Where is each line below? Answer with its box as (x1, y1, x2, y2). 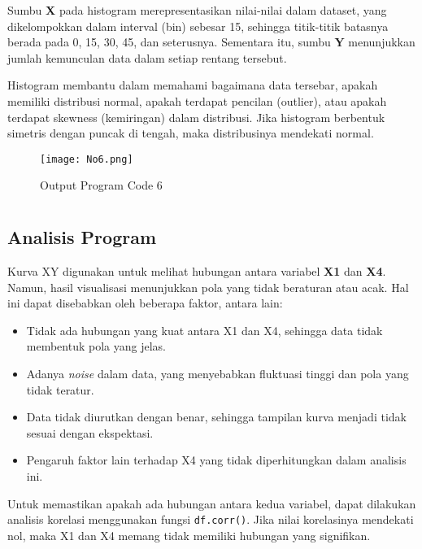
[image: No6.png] (40, 153, 133, 165)
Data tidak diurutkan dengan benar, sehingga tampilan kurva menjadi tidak (26, 408, 407, 425)
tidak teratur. (26, 381, 94, 398)
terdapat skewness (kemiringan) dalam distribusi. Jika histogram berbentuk (7, 108, 385, 125)
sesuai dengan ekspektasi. (26, 424, 154, 441)
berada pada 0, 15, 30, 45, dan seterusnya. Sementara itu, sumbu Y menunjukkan (7, 33, 415, 50)
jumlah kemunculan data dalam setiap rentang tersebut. (7, 49, 287, 66)
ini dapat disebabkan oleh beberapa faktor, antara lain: (7, 294, 283, 312)
